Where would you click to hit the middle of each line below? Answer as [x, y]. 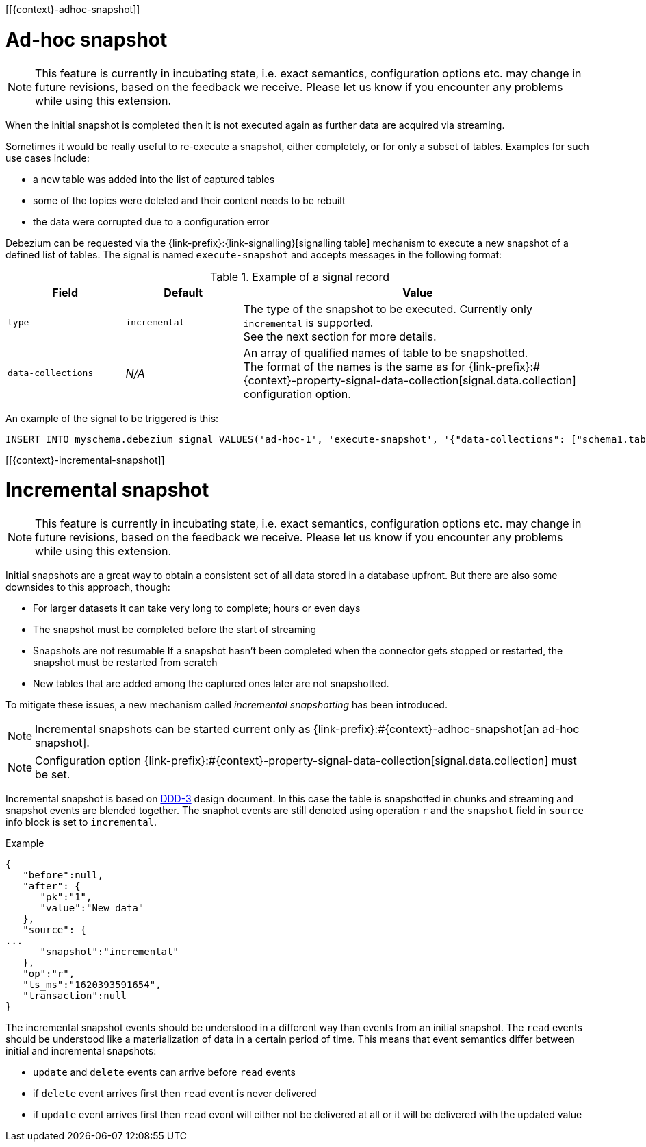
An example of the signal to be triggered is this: [112, 418]
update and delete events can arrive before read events [164, 1072]
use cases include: [48, 158]
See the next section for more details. [340, 336]
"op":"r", [49, 974]
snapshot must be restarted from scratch [125, 662]
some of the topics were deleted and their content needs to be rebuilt [189, 200]
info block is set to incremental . [81, 822]
